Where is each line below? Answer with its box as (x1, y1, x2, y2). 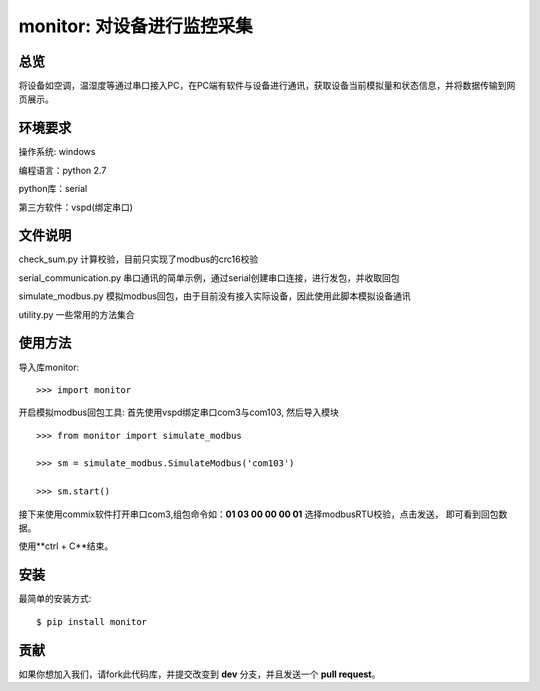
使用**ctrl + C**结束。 (18, 540, 114, 552)
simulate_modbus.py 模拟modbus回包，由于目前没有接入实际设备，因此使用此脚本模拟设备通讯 (18, 290, 412, 302)
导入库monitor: (18, 361, 80, 373)
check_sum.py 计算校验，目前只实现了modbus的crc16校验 (18, 253, 259, 265)
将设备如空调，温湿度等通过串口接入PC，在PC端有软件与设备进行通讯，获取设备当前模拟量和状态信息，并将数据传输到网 (18, 80, 516, 92)
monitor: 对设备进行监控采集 (18, 15, 254, 37)
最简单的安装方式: (18, 593, 92, 605)
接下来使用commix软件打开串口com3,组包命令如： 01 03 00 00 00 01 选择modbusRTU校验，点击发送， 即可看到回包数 (18, 508, 508, 520)
